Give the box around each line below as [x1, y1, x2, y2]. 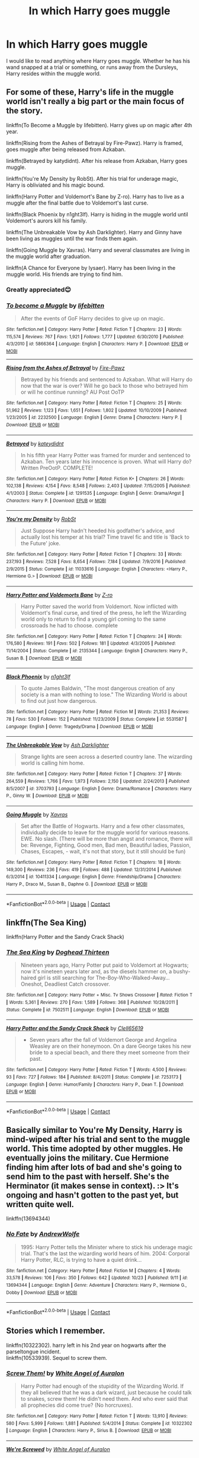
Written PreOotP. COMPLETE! [20, 464, 93, 471]
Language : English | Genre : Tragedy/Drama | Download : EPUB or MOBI [6, 724, 153, 730]
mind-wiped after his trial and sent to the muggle [6, 1135, 191, 1145]
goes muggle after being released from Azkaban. [6, 146, 126, 153]
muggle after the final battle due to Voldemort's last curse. [6, 199, 149, 206]
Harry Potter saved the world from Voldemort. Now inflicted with [20, 602, 178, 610]
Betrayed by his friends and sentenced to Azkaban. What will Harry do [20, 376, 192, 383]
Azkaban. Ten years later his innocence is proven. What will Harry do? [20, 458, 192, 465]
